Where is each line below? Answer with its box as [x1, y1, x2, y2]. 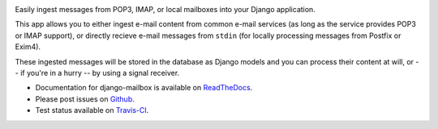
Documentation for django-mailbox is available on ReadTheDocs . [35, 83, 253, 93]
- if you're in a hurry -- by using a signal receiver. [15, 68, 180, 77]
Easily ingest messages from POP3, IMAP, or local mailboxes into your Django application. [15, 5, 316, 14]
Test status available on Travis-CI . [35, 106, 149, 115]
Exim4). [15, 42, 41, 52]
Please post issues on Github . [35, 94, 135, 104]
